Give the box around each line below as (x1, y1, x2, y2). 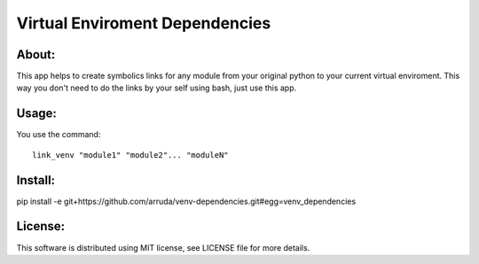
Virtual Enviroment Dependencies (16, 13, 271, 33)
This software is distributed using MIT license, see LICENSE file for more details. (16, 242, 310, 252)
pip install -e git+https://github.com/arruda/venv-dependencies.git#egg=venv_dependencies (16, 196, 357, 206)
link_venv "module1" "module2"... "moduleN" (32, 150, 230, 159)
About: (16, 47, 56, 62)
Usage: (16, 106, 58, 121)
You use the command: (16, 129, 101, 140)
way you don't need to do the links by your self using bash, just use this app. (16, 82, 297, 93)
